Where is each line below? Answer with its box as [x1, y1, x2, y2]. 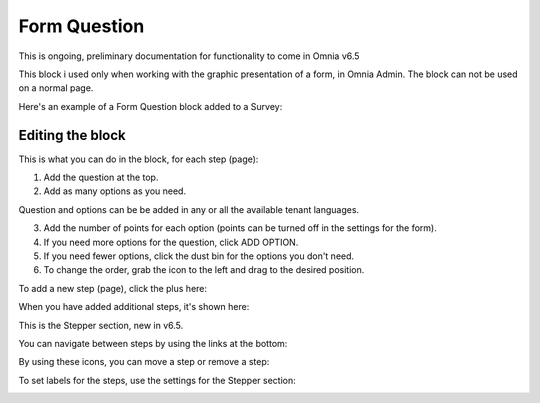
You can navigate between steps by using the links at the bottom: [18, 337, 288, 349]
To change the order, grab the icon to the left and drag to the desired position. [43, 264, 365, 276]
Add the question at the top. [43, 171, 159, 184]
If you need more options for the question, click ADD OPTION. [43, 236, 299, 248]
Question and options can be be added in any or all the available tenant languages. [18, 203, 360, 215]
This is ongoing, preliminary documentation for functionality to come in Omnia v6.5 [18, 50, 360, 62]
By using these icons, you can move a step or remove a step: [18, 356, 270, 368]
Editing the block [18, 126, 127, 144]
